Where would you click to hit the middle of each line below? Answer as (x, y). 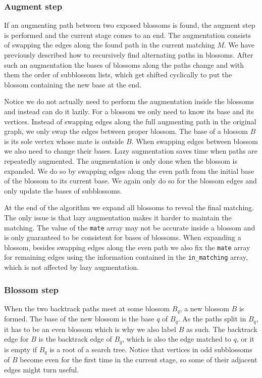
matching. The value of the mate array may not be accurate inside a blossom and (130, 227)
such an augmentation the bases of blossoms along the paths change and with (124, 64)
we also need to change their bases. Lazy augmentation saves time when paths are (131, 151)
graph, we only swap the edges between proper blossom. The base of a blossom (126, 131)
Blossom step (32, 289)
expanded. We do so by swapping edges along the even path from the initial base (129, 171)
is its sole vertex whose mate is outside (64, 141)
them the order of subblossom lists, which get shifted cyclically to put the (118, 75)
